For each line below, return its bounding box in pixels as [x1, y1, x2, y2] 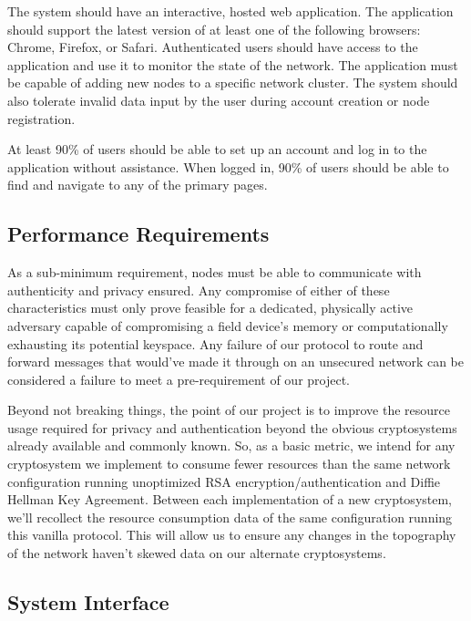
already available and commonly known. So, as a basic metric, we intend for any [7, 436, 456, 455]
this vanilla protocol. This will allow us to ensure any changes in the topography [7, 525, 456, 544]
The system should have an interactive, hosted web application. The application [7, 2, 454, 20]
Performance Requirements [7, 220, 270, 248]
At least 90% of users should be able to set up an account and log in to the [7, 140, 427, 159]
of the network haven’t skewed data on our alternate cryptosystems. [7, 543, 386, 563]
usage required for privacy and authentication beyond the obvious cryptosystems [7, 418, 457, 437]
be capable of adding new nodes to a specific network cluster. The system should [7, 73, 458, 92]
